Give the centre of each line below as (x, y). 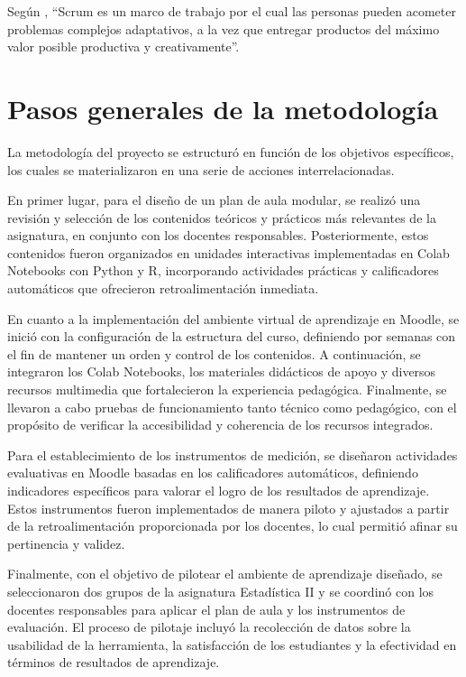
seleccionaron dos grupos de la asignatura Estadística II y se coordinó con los (221, 591)
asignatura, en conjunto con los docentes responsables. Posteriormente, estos (218, 235)
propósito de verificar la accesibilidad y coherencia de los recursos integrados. (220, 425)
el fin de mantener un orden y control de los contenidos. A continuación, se (214, 353)
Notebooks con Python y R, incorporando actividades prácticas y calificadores (223, 270)
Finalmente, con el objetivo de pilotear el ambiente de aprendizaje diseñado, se (225, 574)
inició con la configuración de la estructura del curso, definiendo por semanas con (232, 336)
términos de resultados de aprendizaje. (114, 662)
